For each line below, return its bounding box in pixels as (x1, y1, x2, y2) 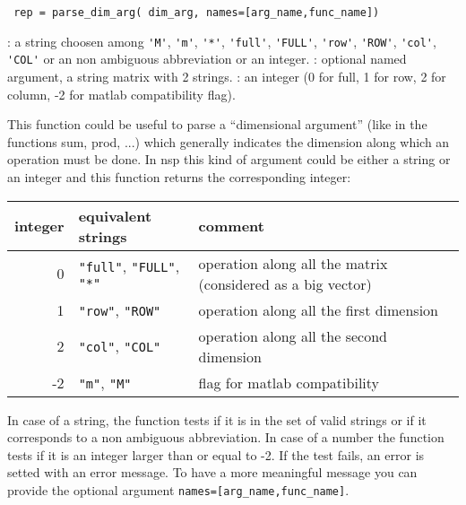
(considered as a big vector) (198, 273, 372, 294)
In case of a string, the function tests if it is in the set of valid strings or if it (7, 410, 427, 429)
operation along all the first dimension (198, 299, 439, 320)
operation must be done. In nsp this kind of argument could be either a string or (7, 150, 451, 169)
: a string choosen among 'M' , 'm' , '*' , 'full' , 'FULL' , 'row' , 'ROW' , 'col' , (7, 31, 436, 50)
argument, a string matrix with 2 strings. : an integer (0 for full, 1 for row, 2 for (7, 66, 446, 85)
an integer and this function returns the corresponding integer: (7, 167, 351, 186)
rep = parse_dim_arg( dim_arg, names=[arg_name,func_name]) (13, 6, 380, 19)
